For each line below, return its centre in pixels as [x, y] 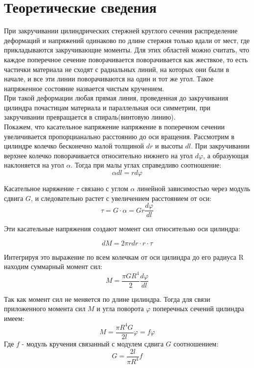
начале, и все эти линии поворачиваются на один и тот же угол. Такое [109, 79]
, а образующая [226, 155]
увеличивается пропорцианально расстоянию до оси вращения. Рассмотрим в [119, 136]
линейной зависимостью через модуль [194, 188]
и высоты [169, 146]
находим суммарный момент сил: [53, 266]
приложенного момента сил [45, 308]
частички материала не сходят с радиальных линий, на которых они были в [117, 69]
